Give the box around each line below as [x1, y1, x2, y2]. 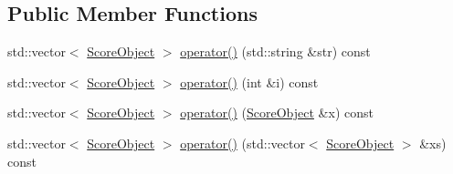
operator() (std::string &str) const [180, 42, 371, 61]
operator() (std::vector [180, 133, 305, 152]
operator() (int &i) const [180, 72, 319, 91]
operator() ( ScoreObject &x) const [180, 103, 374, 122]
